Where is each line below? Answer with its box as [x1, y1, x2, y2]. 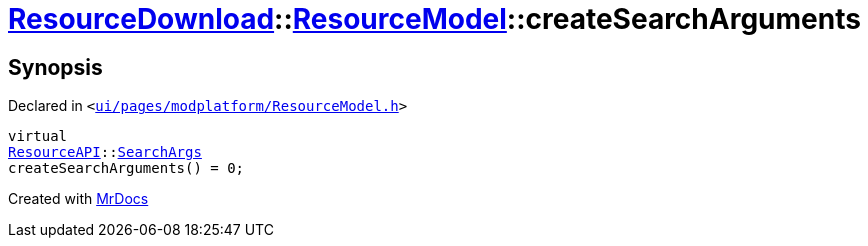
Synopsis [8, 54, 103, 80]
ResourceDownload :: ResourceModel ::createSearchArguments [8, 2, 861, 36]
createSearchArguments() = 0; [8, 160, 245, 177]
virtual [8, 128, 68, 145]
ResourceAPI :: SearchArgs [8, 144, 202, 161]
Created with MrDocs [8, 190, 149, 208]
